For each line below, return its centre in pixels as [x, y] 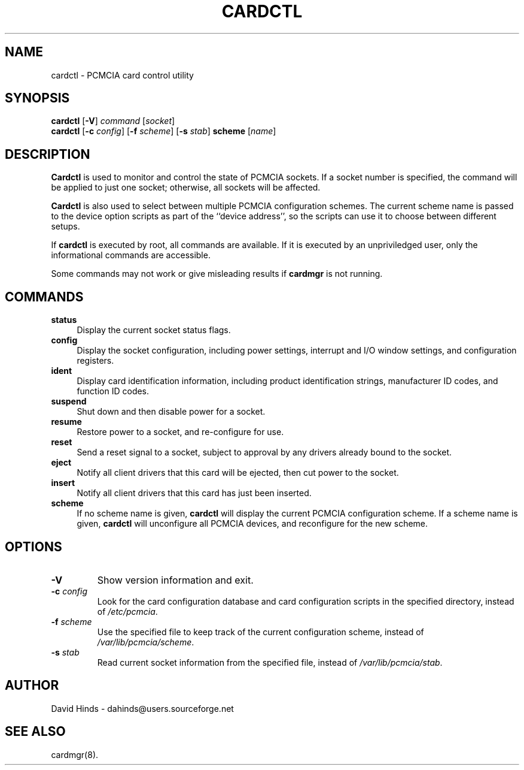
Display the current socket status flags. [154, 330]
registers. [95, 361]
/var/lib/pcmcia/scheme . [146, 642]
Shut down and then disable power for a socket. [171, 412]
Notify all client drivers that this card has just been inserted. [194, 493]
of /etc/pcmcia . [127, 611]
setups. [65, 227]
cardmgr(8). [75, 754]
